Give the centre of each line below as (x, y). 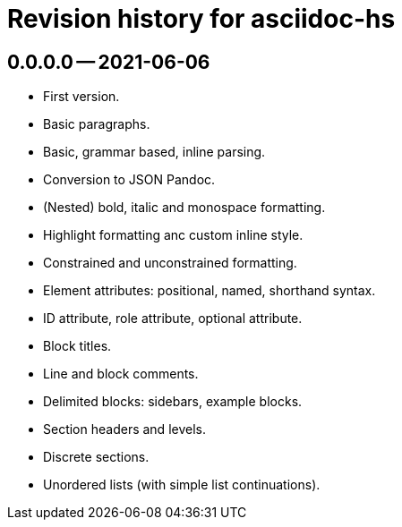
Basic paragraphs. (97, 124)
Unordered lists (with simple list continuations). (182, 485)
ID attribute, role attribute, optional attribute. (173, 319)
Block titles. (77, 346)
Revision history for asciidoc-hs (201, 19)
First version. (81, 97)
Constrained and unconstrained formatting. (170, 263)
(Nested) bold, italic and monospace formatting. (184, 208)
